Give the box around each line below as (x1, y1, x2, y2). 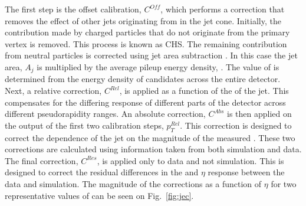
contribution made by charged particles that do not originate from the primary (5, 26, 290, 38)
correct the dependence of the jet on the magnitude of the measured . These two (5, 131, 295, 143)
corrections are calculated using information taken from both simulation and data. (5, 143, 302, 155)
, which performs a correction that (160, 3, 285, 15)
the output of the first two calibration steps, (5, 119, 164, 131)
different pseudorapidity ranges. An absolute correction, (5, 107, 206, 120)
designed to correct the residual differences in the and (5, 166, 199, 178)
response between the (208, 166, 285, 178)
